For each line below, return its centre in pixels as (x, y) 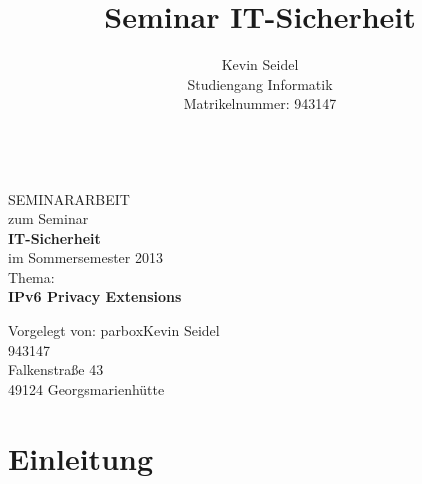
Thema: (31, 276)
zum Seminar (48, 218)
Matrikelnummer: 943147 (260, 103)
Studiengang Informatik (260, 83)
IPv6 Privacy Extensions (95, 296)
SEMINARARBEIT (69, 198)
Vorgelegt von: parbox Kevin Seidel (114, 330)
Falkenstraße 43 (56, 369)
